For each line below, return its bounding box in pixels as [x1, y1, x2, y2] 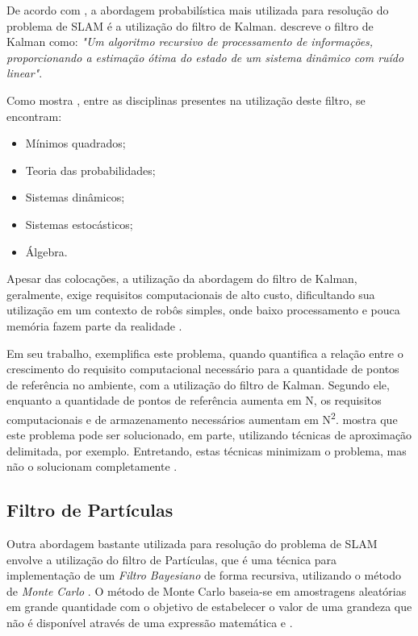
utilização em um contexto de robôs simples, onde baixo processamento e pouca [6, 301, 400, 318]
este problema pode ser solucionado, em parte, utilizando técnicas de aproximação [6, 426, 412, 443]
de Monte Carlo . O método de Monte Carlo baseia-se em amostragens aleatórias [6, 582, 407, 599]
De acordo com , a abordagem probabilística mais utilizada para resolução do [6, 2, 389, 18]
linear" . [6, 64, 43, 81]
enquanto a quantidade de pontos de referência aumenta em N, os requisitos [6, 392, 382, 409]
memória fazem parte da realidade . [6, 317, 182, 334]
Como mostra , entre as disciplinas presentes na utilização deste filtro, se [6, 91, 366, 108]
